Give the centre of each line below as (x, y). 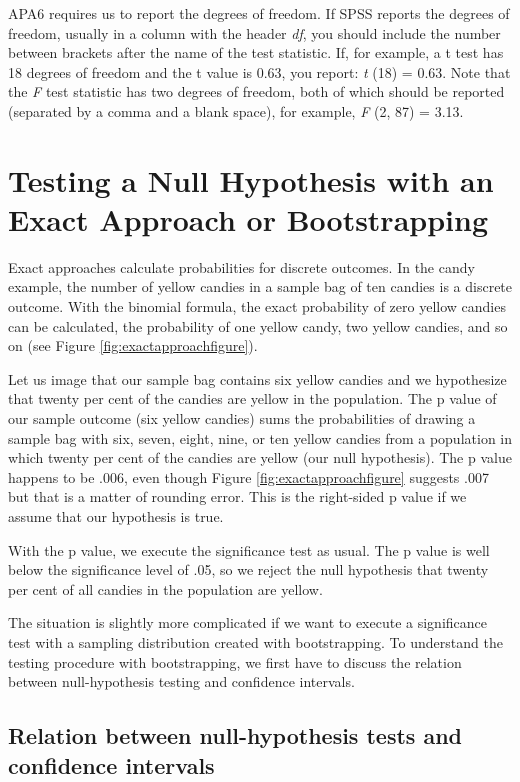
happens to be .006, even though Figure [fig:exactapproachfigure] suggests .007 (248, 476)
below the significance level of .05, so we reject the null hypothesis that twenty (248, 569)
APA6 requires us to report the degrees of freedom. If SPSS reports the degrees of (259, 13)
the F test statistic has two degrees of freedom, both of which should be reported (256, 91)
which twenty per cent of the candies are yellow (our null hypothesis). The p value (260, 457)
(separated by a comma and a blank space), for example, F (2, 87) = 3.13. (236, 110)
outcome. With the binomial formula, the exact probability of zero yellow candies (257, 306)
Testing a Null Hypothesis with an (251, 179)
